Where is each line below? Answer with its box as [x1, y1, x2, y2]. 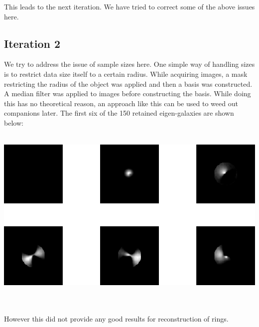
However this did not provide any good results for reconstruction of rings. [4, 313, 229, 324]
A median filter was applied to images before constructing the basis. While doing [4, 88, 251, 99]
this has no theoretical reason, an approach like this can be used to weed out [4, 98, 238, 108]
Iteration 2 [4, 35, 61, 51]
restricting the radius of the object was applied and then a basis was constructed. [4, 78, 253, 89]
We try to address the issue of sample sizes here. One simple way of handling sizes [4, 59, 255, 69]
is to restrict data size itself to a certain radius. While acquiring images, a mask [4, 68, 248, 79]
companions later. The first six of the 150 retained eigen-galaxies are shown [4, 108, 234, 118]
